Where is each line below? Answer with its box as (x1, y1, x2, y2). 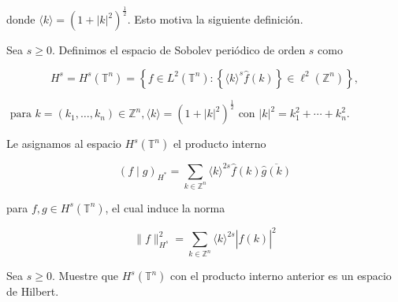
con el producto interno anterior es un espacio (170, 267, 392, 284)
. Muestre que (51, 267, 119, 284)
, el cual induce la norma (105, 199, 225, 215)
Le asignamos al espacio (6, 135, 121, 152)
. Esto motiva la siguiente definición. (127, 11, 303, 28)
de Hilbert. (6, 283, 59, 300)
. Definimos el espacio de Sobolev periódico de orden (51, 42, 306, 58)
